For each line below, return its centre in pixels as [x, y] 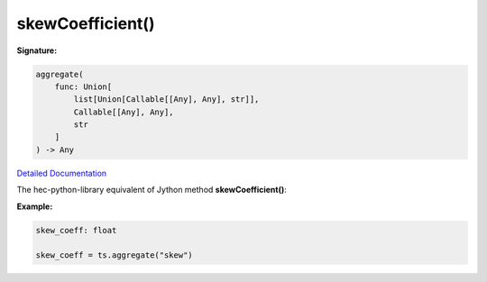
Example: [35, 206]
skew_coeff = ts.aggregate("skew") [114, 255]
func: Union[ [83, 86]
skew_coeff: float [76, 230]
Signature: [37, 50]
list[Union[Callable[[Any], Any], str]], [166, 100]
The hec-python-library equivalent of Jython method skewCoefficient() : [152, 190]
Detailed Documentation [62, 173]
